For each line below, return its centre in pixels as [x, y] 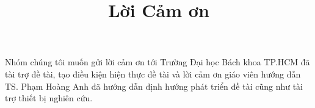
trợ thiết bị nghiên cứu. [49, 98]
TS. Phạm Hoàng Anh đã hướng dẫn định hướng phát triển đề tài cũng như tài [154, 86]
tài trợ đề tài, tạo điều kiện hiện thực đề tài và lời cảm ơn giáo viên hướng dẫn [153, 74]
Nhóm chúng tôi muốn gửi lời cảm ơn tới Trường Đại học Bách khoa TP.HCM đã [157, 62]
